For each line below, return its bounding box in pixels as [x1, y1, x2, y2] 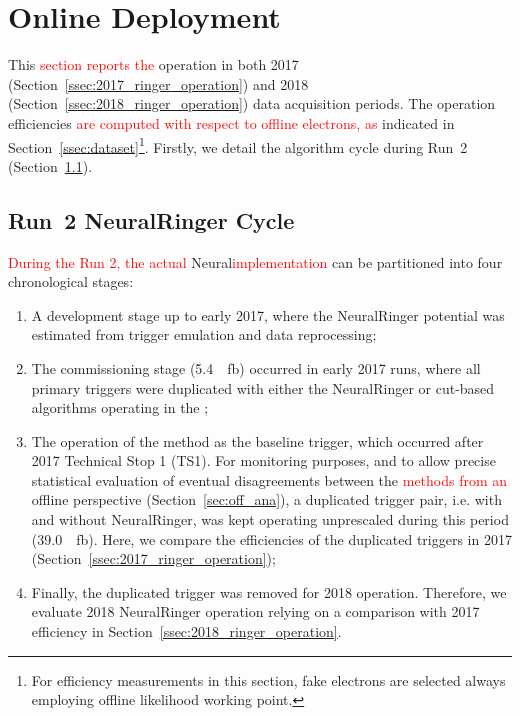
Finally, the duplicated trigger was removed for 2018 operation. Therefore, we [31, 581, 507, 602]
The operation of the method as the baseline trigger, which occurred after [31, 430, 484, 451]
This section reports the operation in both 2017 [8, 54, 299, 75]
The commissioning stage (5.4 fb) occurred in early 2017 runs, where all [31, 357, 481, 378]
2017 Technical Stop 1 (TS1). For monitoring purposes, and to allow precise [31, 450, 496, 471]
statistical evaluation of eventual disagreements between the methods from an [31, 469, 508, 490]
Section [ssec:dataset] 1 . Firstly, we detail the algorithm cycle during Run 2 [8, 133, 468, 157]
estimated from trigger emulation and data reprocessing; [31, 324, 377, 345]
